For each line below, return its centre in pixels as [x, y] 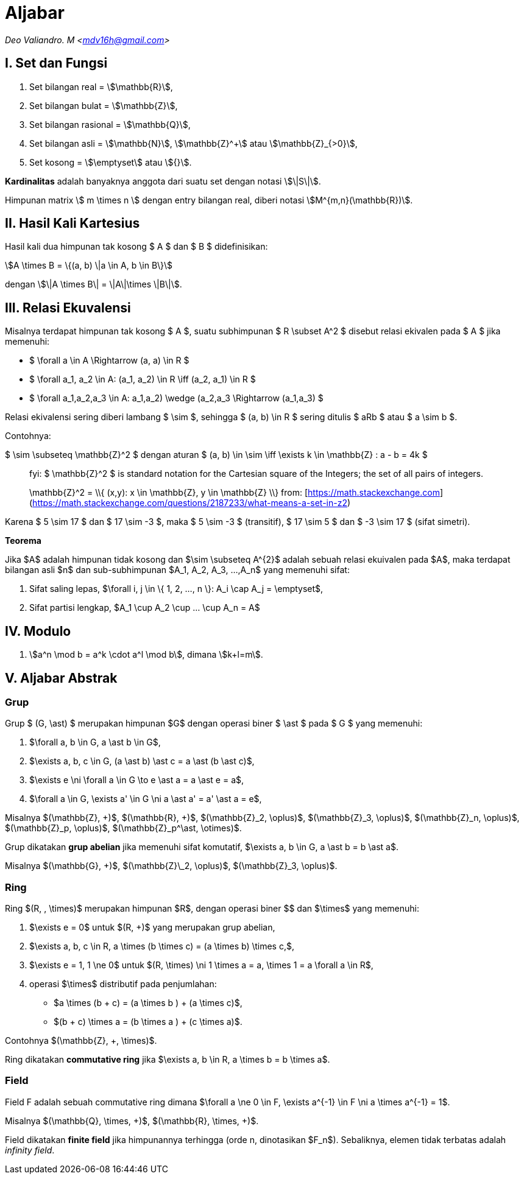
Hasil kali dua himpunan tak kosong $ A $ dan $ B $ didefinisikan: [136, 247]
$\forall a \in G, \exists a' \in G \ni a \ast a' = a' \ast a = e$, [146, 799]
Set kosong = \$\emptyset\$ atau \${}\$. [111, 162]
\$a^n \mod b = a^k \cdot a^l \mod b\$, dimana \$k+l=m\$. [146, 655]
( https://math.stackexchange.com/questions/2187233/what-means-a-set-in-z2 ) [190, 503]
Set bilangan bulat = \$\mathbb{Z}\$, [104, 105]
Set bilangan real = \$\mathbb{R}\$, [101, 86]
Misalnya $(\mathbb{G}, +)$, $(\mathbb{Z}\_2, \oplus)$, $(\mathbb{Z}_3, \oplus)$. [171, 866]
